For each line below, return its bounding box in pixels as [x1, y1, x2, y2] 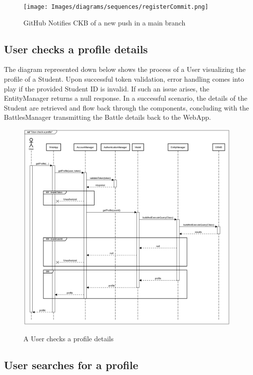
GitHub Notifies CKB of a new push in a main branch [23, 17, 186, 27]
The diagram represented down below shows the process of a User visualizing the [4, 64, 246, 74]
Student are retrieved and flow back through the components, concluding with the [4, 102, 249, 112]
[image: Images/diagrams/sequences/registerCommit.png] [23, 3, 209, 10]
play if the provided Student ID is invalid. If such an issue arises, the [4, 83, 210, 93]
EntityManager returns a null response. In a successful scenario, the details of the [4, 93, 248, 103]
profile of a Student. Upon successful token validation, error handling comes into [4, 74, 244, 84]
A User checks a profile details [23, 333, 114, 344]
